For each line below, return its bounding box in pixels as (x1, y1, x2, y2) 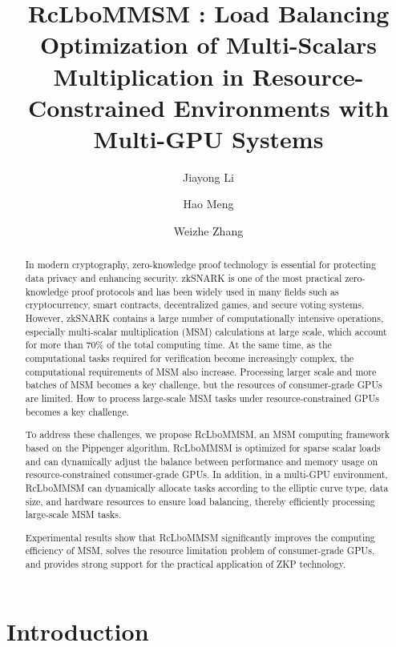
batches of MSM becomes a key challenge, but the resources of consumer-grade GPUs (25, 378, 382, 392)
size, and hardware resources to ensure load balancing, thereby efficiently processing (25, 494, 375, 508)
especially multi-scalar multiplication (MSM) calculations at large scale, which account (25, 324, 387, 338)
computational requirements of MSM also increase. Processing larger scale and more (25, 364, 377, 378)
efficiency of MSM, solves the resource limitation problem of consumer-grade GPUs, (25, 544, 375, 557)
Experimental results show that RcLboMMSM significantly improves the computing (25, 530, 375, 544)
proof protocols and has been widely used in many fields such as (71, 284, 339, 298)
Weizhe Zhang (173, 223, 244, 239)
